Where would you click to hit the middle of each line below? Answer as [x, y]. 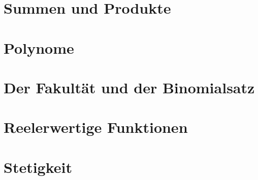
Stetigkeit [38, 167]
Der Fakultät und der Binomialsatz [129, 87]
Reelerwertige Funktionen [96, 127]
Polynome [39, 47]
